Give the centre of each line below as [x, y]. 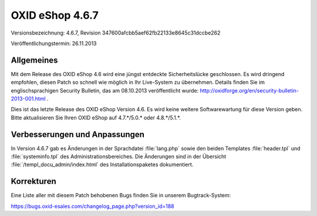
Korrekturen [33, 181]
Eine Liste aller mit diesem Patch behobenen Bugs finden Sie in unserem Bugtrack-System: [121, 196]
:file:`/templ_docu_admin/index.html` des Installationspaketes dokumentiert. [102, 164]
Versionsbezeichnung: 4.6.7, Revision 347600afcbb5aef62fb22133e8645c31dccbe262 [116, 33]
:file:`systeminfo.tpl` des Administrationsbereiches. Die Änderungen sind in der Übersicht [119, 157]
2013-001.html [28, 99]
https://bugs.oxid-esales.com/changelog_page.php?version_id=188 [92, 206]
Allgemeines [34, 60]
